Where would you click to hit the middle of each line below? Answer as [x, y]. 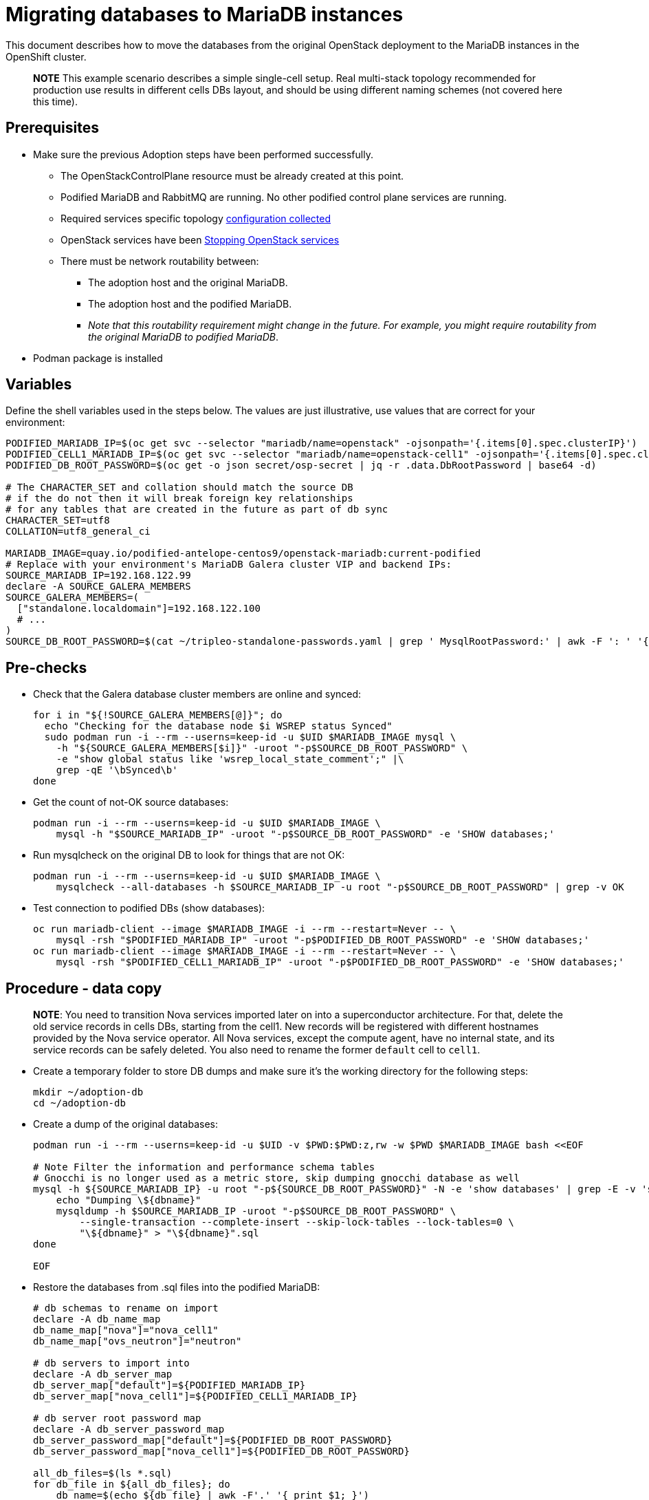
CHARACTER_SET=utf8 [58, 521]
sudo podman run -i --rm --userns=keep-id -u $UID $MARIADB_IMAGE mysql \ [250, 737]
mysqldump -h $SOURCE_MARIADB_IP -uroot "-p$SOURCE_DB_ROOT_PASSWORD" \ [256, 1211]
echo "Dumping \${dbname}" [129, 1200]
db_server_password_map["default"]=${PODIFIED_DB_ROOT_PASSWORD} [213, 1440]
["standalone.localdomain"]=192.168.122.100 [139, 609]
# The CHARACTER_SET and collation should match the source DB [179, 487]
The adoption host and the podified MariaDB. [190, 303]
